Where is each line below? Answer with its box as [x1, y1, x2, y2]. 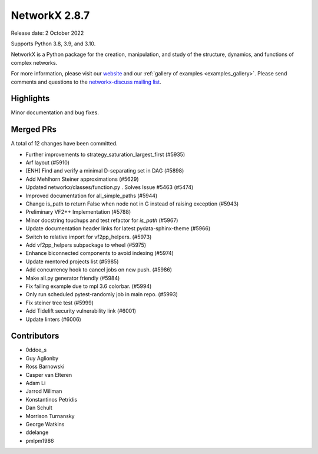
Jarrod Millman [25, 387, 62, 395]
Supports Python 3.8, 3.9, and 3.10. [11, 40, 96, 47]
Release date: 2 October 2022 [11, 29, 84, 37]
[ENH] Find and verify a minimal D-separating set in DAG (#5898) [25, 167, 184, 174]
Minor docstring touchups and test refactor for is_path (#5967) [25, 217, 178, 224]
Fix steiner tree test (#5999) [25, 299, 94, 306]
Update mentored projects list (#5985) [25, 258, 119, 265]
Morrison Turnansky [25, 412, 75, 419]
